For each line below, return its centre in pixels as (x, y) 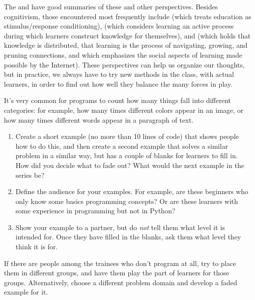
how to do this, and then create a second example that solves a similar (122, 146)
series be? (30, 175)
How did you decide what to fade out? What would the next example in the (130, 165)
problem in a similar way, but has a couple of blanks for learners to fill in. (127, 155)
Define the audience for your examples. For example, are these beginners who (132, 191)
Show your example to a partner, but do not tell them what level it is (120, 227)
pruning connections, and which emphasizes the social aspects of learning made (123, 54)
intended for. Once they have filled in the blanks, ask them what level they (128, 237)
